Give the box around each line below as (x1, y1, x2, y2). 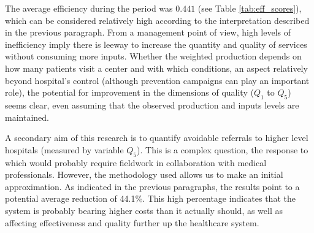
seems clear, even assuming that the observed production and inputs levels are (5, 98, 299, 111)
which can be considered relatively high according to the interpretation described (5, 13, 310, 26)
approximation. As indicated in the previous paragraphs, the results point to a (5, 180, 300, 193)
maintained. (5, 110, 49, 123)
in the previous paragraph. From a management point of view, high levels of (5, 26, 291, 39)
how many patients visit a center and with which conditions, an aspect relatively (5, 61, 308, 74)
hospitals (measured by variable (5, 143, 124, 156)
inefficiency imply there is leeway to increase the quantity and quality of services (5, 37, 307, 50)
